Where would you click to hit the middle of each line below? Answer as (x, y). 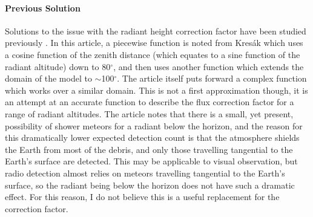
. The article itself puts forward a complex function (212, 78)
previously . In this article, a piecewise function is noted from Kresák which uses (154, 43)
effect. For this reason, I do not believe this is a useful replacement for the (142, 197)
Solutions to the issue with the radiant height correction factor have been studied (156, 31)
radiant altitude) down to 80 (58, 66)
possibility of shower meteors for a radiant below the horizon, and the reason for (154, 125)
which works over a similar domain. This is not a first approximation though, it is (156, 90)
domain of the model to (48, 78)
